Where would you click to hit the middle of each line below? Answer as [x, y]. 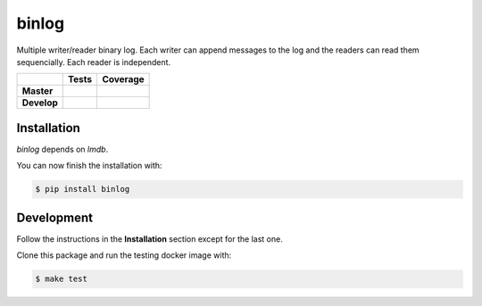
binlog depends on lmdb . [62, 149]
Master [37, 91]
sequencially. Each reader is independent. [94, 62]
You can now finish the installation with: [89, 166]
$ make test [62, 279]
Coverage [123, 79]
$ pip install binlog [83, 189]
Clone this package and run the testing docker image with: [124, 255]
